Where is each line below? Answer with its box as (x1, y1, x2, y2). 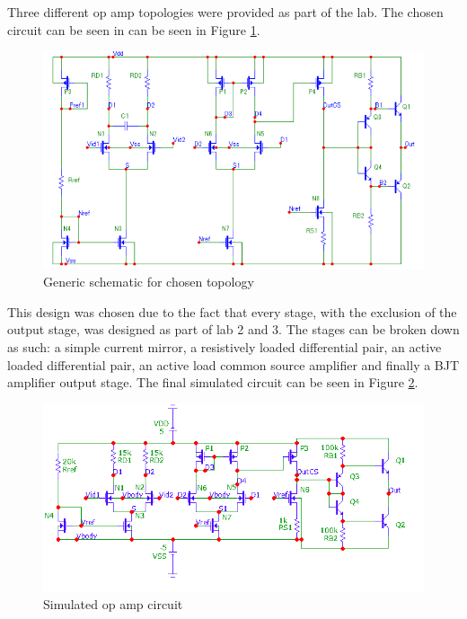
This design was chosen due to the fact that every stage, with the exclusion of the (7, 302, 457, 321)
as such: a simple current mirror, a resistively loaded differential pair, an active (7, 337, 442, 356)
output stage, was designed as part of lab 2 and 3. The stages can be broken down (7, 320, 460, 339)
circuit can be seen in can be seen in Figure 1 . (7, 20, 260, 39)
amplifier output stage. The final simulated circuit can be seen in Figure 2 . (7, 373, 419, 392)
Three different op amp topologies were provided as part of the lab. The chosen (7, 3, 444, 21)
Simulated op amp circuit (43, 595, 183, 614)
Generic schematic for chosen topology (43, 272, 254, 291)
